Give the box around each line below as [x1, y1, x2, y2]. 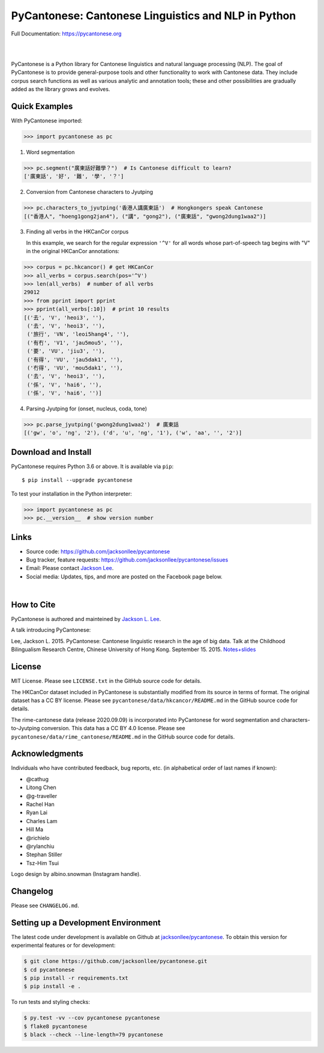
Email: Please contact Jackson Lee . [26, 565, 114, 572]
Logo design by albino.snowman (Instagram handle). [11, 871, 141, 878]
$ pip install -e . [23, 983, 81, 990]
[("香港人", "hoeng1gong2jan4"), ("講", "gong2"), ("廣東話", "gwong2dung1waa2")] [23, 213, 266, 220]
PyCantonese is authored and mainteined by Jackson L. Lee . [11, 616, 161, 623]
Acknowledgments [11, 749, 84, 759]
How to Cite [11, 600, 56, 610]
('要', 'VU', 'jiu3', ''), [27, 348, 105, 355]
